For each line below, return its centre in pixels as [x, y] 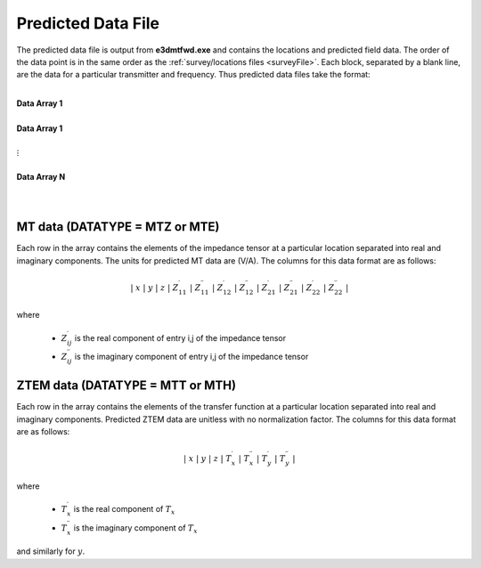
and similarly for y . [51, 551]
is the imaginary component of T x [135, 528]
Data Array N [41, 176]
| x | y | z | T [207, 459]
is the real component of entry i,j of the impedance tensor [180, 337]
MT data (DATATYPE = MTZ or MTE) [118, 227]
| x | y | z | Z [155, 288]
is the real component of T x [124, 510]
